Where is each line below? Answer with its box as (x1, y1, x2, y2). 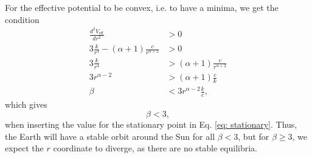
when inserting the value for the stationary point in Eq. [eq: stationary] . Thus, (5, 117, 297, 130)
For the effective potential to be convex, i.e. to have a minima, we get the (5, 1, 279, 13)
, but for (238, 130, 269, 142)
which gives (5, 98, 47, 111)
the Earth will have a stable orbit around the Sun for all (5, 130, 215, 142)
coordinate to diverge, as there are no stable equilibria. (53, 142, 258, 154)
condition (5, 13, 40, 25)
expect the (5, 142, 44, 154)
